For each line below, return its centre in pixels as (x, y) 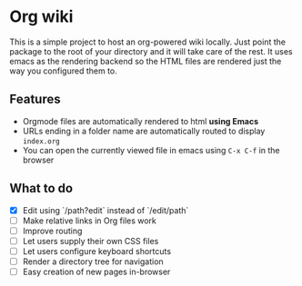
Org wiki (41, 17)
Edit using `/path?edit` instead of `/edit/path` (106, 210)
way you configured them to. (64, 71)
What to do (41, 188)
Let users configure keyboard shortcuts (96, 251)
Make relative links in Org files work (90, 221)
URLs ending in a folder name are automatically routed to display (144, 131)
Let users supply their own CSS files (91, 241)
